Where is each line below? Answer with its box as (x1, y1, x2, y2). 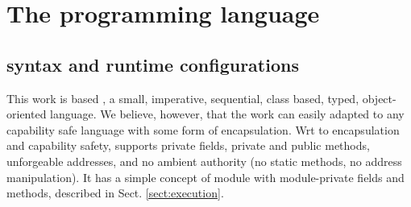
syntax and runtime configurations (6, 52, 299, 77)
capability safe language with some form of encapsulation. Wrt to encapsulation (6, 121, 400, 138)
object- (362, 89, 396, 106)
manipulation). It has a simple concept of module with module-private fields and (6, 168, 405, 185)
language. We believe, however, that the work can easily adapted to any (50, 106, 405, 122)
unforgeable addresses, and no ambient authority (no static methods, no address (6, 152, 402, 169)
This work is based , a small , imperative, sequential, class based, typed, (6, 89, 359, 106)
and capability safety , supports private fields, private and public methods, (6, 137, 370, 154)
